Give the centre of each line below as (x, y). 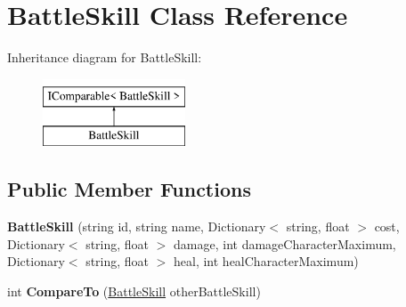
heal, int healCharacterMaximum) (266, 261)
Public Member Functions (129, 189)
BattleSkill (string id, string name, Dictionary (137, 226)
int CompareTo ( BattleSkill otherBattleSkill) (134, 291)
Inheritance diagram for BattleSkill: (105, 57)
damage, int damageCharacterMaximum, (285, 243)
